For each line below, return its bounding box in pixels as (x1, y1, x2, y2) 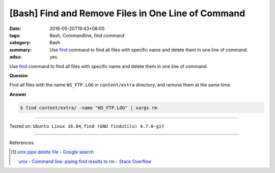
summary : (9, 46, 32, 53)
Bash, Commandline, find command (49, 32, 125, 38)
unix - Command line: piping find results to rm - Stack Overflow (18, 158, 152, 164)
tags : (9, 32, 21, 38)
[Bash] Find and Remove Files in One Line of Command (9, 8, 245, 19)
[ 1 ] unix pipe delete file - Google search (11, 149, 94, 155)
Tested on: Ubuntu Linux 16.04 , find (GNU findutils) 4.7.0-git (9, 123, 164, 129)
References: (9, 140, 35, 146)
